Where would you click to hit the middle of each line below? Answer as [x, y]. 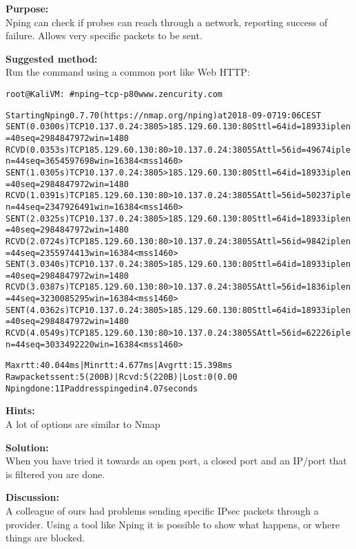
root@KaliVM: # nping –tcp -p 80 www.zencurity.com [114, 94]
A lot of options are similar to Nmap [83, 423]
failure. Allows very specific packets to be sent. [104, 35]
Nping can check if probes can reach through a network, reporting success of [167, 22]
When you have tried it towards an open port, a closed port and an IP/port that [176, 461]
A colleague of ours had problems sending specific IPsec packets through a [162, 510]
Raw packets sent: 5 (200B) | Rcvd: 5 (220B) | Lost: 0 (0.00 [122, 377]
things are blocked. [45, 538]
